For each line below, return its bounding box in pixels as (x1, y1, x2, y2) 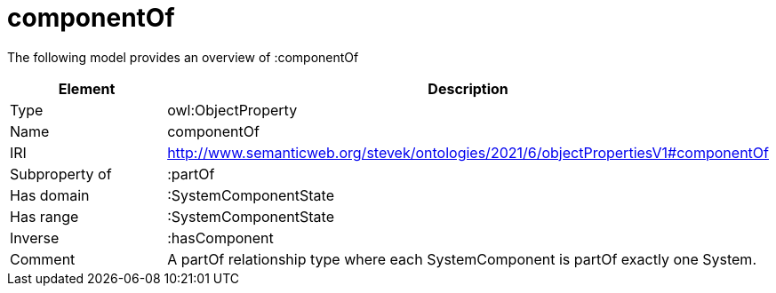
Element (58, 79, 116, 98)
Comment (10, 249, 76, 268)
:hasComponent (167, 228, 274, 247)
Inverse (10, 228, 60, 247)
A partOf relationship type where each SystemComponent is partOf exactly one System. (167, 249, 756, 268)
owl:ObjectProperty (167, 100, 298, 119)
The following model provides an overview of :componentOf (7, 49, 359, 65)
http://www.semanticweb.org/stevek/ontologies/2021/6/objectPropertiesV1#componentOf (167, 143, 769, 162)
